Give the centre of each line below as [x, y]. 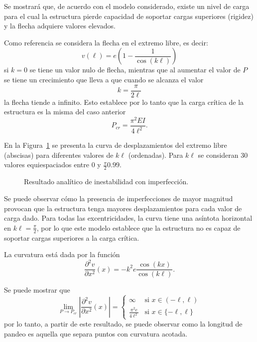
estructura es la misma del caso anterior [65, 112]
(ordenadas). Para [156, 155]
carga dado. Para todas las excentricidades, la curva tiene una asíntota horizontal [128, 218]
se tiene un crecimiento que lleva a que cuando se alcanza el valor [104, 79]
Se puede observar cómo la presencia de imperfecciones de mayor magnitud [119, 198]
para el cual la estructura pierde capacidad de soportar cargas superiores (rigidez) [129, 16]
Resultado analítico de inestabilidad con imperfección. [106, 181]
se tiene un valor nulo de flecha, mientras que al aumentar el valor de [135, 70]
